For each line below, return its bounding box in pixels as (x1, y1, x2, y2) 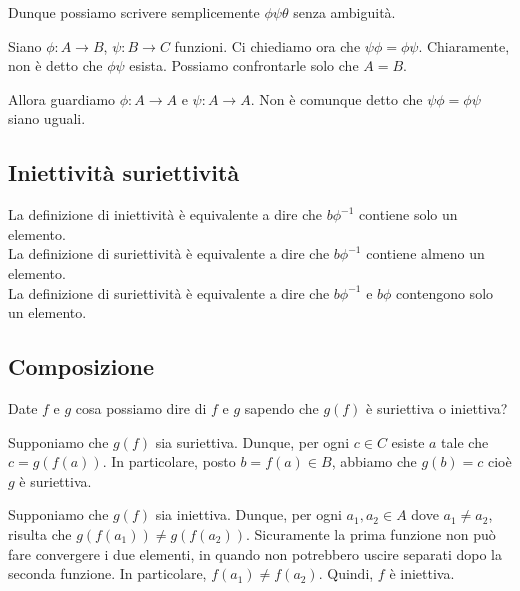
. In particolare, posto (102, 451, 236, 472)
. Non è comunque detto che (250, 88, 423, 109)
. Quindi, (318, 563, 374, 584)
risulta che (8, 523, 72, 544)
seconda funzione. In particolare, (8, 563, 207, 584)
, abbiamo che (331, 451, 417, 472)
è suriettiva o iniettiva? (366, 397, 508, 418)
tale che (441, 431, 489, 452)
